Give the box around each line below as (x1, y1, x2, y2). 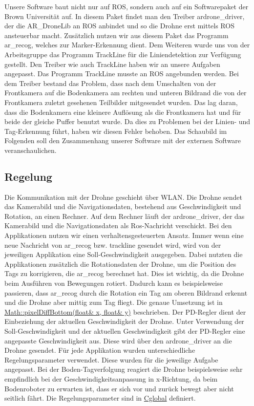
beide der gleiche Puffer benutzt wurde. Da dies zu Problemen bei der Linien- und (4, 116, 251, 127)
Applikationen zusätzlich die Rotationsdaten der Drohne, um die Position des (4, 258, 236, 269)
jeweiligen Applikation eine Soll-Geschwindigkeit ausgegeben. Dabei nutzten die (4, 249, 243, 259)
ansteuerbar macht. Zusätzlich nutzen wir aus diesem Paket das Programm (4, 30, 229, 40)
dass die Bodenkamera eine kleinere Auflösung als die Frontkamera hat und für (4, 107, 241, 117)
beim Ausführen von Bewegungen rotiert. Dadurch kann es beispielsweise (4, 278, 223, 288)
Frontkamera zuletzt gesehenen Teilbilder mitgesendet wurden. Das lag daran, (4, 97, 238, 107)
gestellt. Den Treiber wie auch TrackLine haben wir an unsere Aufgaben (4, 59, 220, 69)
